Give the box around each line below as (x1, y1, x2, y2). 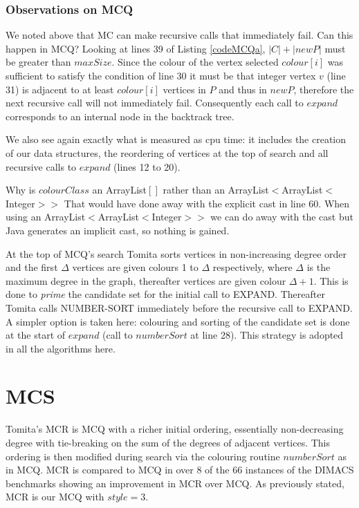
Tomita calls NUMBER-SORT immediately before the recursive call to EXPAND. (6, 300, 353, 314)
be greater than (6, 55, 71, 69)
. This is (313, 273, 349, 288)
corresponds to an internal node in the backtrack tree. (6, 109, 234, 123)
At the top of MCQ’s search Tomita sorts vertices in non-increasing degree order (6, 246, 347, 261)
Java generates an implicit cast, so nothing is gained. (6, 223, 230, 237)
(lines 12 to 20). (113, 159, 181, 173)
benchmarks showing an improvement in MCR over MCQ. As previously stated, (6, 476, 344, 490)
